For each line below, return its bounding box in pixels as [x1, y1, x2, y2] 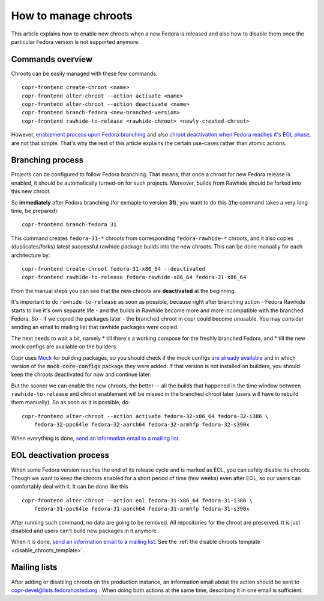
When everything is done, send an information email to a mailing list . [11, 434, 180, 442]
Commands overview [11, 54, 93, 64]
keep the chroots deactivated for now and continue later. [11, 371, 151, 378]
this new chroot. [11, 188, 51, 195]
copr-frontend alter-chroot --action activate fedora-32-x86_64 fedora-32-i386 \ [22, 413, 269, 419]
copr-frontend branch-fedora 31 [22, 221, 117, 228]
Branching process [11, 155, 84, 165]
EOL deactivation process [11, 450, 110, 460]
